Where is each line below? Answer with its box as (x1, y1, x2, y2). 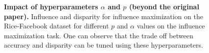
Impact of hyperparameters (4, 1, 98, 11)
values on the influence (137, 21, 205, 31)
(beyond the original (129, 1, 199, 11)
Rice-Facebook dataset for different (4, 21, 109, 31)
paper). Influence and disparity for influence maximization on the (4, 11, 203, 21)
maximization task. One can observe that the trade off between (4, 30, 193, 40)
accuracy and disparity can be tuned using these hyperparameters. (4, 40, 203, 50)
